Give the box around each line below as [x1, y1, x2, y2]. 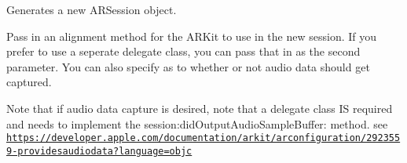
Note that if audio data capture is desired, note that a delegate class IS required [6, 100, 393, 116]
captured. [6, 74, 52, 90]
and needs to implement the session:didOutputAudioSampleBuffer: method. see [6, 115, 388, 132]
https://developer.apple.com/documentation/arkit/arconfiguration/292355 [6, 132, 401, 144]
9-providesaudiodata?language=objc [6, 145, 192, 157]
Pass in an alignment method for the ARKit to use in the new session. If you [6, 27, 377, 44]
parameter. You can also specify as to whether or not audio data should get [6, 58, 370, 74]
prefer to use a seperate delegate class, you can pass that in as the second [6, 43, 361, 60]
